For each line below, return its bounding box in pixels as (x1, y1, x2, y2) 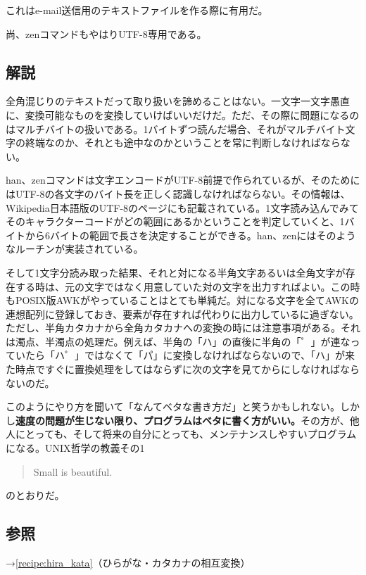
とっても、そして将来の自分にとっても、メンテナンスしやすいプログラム (25, 426, 357, 441)
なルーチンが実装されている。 (6, 241, 144, 256)
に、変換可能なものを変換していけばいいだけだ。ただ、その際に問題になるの (6, 107, 360, 122)
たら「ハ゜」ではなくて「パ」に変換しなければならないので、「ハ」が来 (25, 348, 355, 362)
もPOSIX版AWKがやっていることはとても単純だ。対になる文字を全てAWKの (6, 293, 359, 308)
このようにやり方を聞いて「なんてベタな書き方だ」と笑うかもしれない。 (6, 399, 340, 414)
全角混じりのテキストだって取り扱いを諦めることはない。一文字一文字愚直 (6, 94, 350, 108)
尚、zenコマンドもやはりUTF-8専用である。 (6, 26, 207, 41)
